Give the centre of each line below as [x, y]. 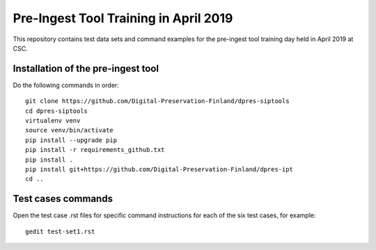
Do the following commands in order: [66, 85]
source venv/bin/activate [70, 130]
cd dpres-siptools [57, 111]
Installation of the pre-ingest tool [86, 69]
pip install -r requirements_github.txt [95, 150]
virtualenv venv [53, 121]
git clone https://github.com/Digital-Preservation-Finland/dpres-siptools [157, 101]
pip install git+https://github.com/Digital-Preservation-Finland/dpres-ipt [159, 169]
